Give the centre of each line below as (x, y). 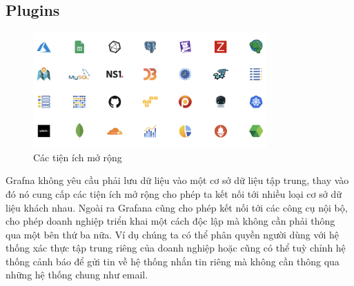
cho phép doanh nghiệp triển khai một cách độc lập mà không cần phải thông (170, 221)
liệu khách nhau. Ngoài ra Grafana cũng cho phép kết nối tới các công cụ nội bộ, (177, 207)
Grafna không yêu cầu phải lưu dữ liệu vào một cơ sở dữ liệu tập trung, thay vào (177, 180)
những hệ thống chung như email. (77, 275)
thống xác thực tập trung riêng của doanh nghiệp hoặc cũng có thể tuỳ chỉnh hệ (176, 248)
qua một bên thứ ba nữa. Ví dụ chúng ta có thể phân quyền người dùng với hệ (173, 234)
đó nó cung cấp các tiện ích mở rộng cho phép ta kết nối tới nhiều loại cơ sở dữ (174, 193)
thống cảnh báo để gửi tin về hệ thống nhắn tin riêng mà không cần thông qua (173, 261)
